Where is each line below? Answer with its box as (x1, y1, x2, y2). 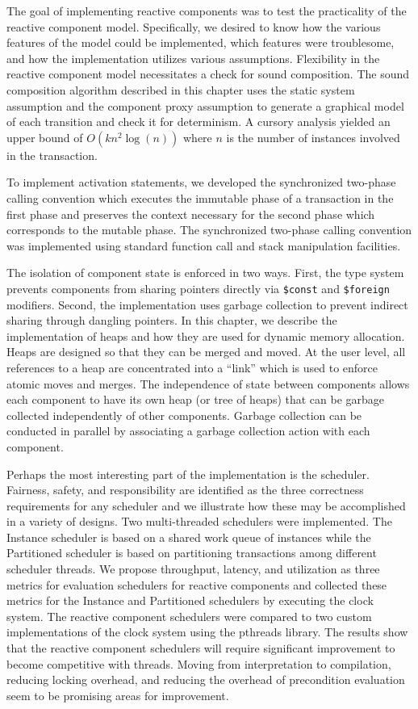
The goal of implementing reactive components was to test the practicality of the (6, 2, 407, 19)
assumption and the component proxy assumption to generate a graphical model (6, 97, 404, 114)
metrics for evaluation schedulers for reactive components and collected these (6, 576, 387, 593)
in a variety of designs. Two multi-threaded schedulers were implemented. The (6, 513, 392, 530)
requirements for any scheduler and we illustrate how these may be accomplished (6, 497, 406, 514)
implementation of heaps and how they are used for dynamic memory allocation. (6, 327, 405, 344)
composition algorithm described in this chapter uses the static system (6, 81, 355, 98)
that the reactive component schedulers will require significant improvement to (6, 640, 395, 657)
